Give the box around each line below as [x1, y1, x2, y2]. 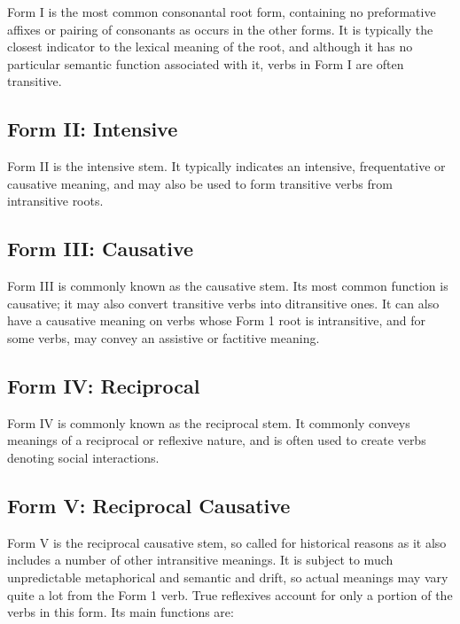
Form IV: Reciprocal [7, 371, 200, 399]
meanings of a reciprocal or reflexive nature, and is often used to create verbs [7, 431, 426, 449]
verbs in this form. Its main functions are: [7, 603, 234, 621]
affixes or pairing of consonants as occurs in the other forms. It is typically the [7, 19, 433, 38]
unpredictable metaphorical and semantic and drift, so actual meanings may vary [7, 567, 448, 586]
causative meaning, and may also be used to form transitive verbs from [7, 174, 393, 192]
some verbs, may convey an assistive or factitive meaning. [7, 328, 320, 347]
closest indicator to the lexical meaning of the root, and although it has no [7, 37, 413, 56]
